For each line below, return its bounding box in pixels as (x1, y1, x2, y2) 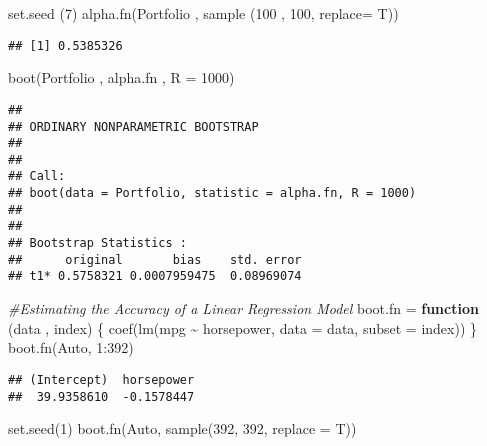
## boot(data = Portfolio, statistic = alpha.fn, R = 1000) (8, 186, 417, 201)
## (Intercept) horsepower (8, 372, 195, 387)
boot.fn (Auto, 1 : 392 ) (8, 337, 134, 358)
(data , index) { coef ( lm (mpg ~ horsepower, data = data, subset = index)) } (8, 317, 478, 338)
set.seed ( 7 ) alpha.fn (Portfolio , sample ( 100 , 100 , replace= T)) (8, 3, 399, 23)
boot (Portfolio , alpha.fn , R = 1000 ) (8, 67, 235, 88)
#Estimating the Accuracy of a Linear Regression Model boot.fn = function (8, 298, 479, 319)
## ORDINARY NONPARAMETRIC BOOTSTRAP (8, 119, 259, 134)
